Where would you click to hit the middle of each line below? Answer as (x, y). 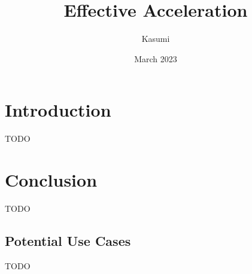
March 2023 (156, 58)
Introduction (58, 110)
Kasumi (156, 39)
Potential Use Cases (68, 240)
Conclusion (51, 180)
